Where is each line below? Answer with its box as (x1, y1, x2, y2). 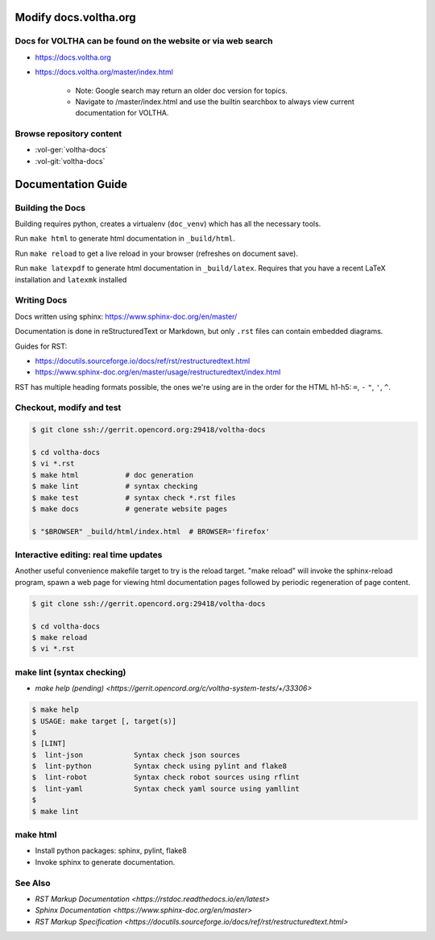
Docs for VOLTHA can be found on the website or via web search (14, 36, 273, 47)
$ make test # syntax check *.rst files (31, 493, 237, 502)
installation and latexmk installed (14, 274, 127, 284)
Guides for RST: (14, 341, 68, 351)
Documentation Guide (14, 178, 128, 191)
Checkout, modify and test (14, 402, 122, 413)
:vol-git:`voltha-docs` (35, 156, 106, 165)
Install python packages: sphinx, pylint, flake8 (35, 846, 187, 855)
